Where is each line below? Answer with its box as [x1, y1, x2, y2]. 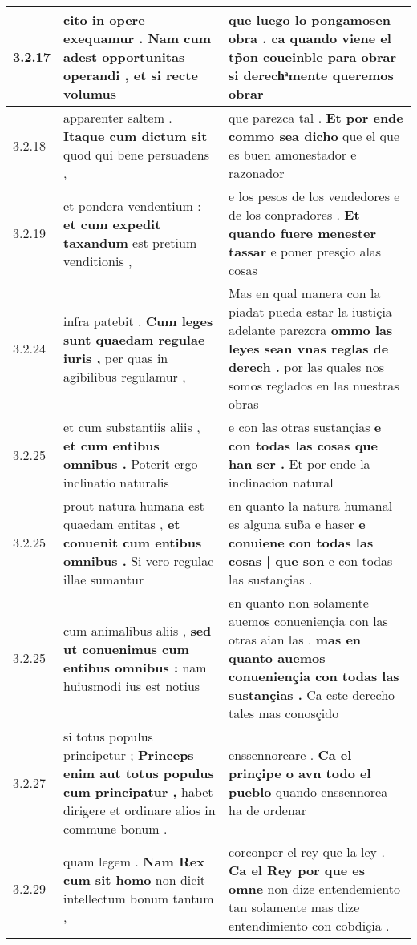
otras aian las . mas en [229, 630, 362, 648]
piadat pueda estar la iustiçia [229, 302, 392, 321]
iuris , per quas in [63, 348, 168, 367]
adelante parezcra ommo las [229, 321, 393, 339]
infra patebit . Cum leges [63, 311, 213, 330]
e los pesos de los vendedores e [229, 187, 400, 205]
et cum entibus [63, 436, 160, 454]
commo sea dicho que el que [229, 127, 400, 145]
